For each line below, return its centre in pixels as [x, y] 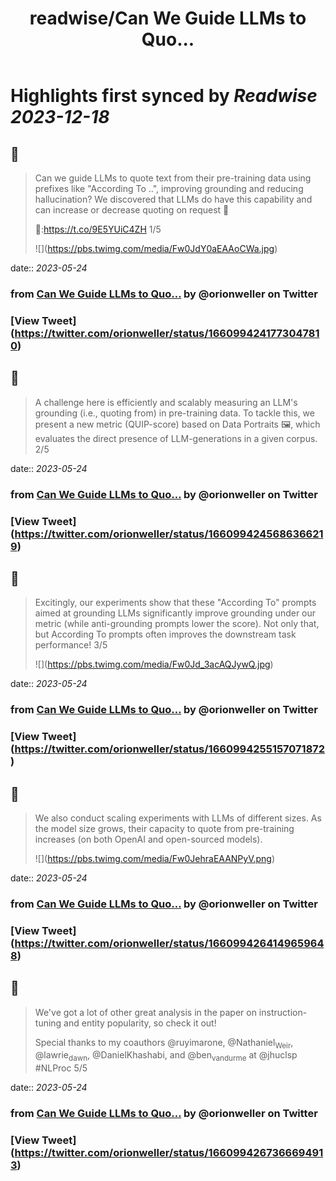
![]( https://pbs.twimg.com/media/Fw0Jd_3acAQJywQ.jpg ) [154, 664]
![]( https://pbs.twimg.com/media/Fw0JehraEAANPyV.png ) [155, 858]
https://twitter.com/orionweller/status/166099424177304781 [167, 333]
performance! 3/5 [71, 645]
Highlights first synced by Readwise [164, 96]
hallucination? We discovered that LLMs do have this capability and [173, 199]
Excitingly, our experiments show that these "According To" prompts [175, 603]
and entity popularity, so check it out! [140, 1023]
